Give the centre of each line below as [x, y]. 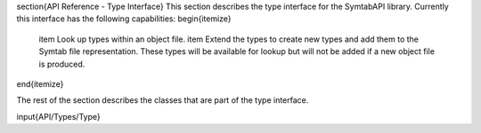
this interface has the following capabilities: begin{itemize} [124, 19]
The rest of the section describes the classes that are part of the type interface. [163, 100]
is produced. [62, 64]
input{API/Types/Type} [59, 116]
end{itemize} [40, 83]
